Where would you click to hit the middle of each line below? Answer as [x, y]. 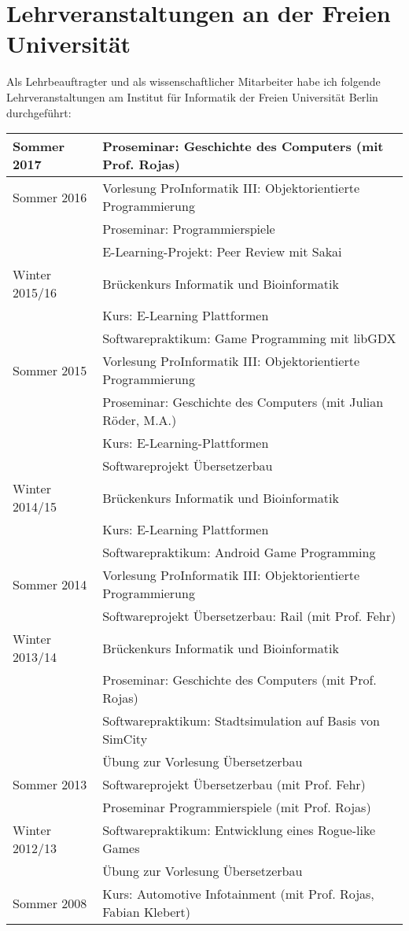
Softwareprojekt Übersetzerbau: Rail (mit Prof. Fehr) [249, 616]
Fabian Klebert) [147, 912]
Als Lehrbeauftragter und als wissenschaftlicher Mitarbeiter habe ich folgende [193, 81]
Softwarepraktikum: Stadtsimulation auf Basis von [241, 721]
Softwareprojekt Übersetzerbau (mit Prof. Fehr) [234, 785]
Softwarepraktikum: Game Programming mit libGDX [249, 338]
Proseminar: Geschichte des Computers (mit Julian [243, 402]
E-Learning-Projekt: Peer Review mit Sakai [222, 252]
